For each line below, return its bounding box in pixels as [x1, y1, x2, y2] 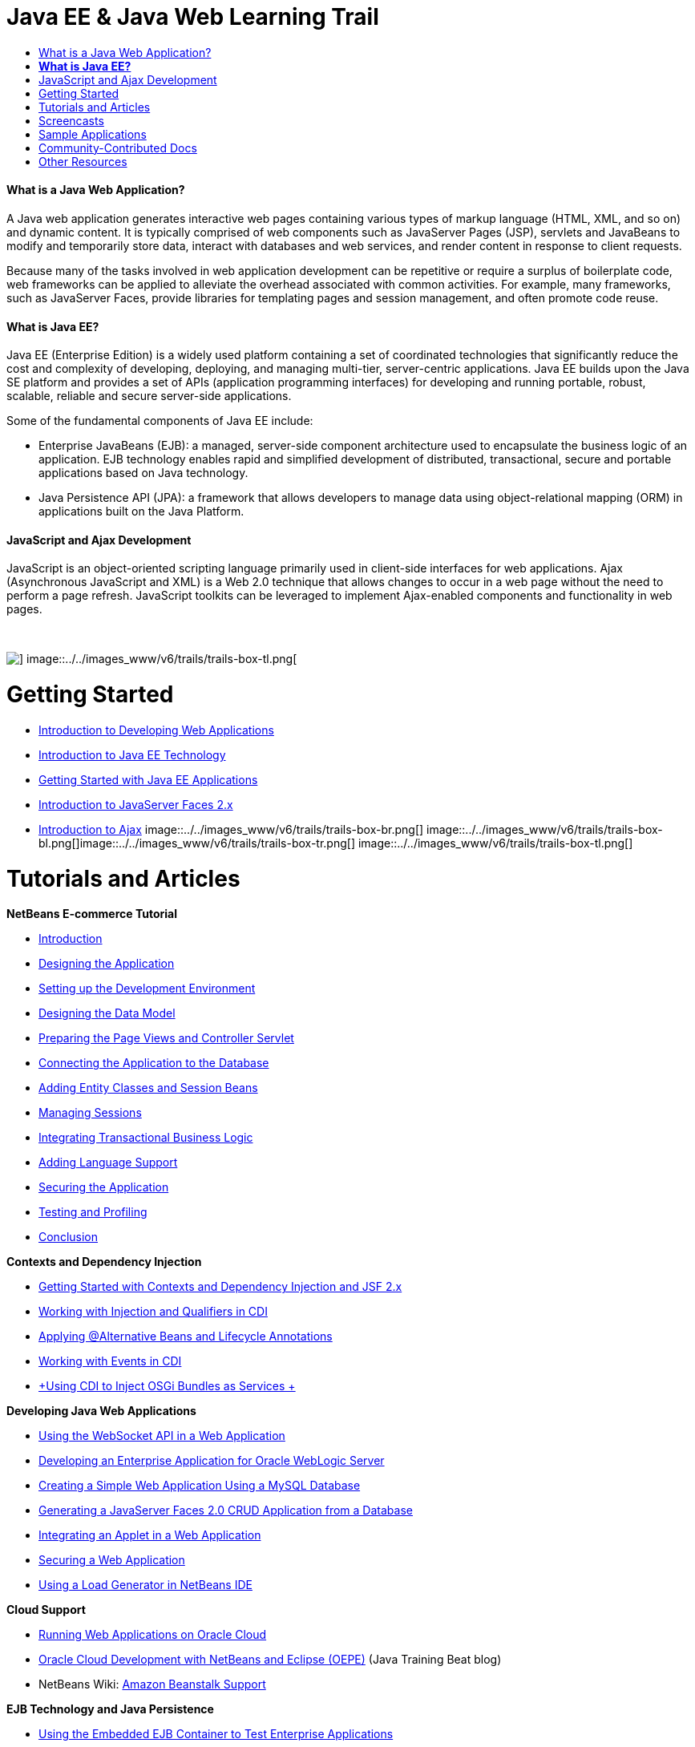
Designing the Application [38, 956, 175, 971]
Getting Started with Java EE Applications [38, 772, 258, 787]
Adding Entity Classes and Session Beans [38, 1081, 258, 1095]
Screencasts [38, 113, 104, 127]
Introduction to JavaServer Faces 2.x [38, 797, 233, 811]
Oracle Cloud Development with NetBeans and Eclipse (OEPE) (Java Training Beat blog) [38, 1652, 502, 1667]
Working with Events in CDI [38, 1354, 182, 1369]
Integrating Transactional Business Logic [38, 1130, 253, 1145]
